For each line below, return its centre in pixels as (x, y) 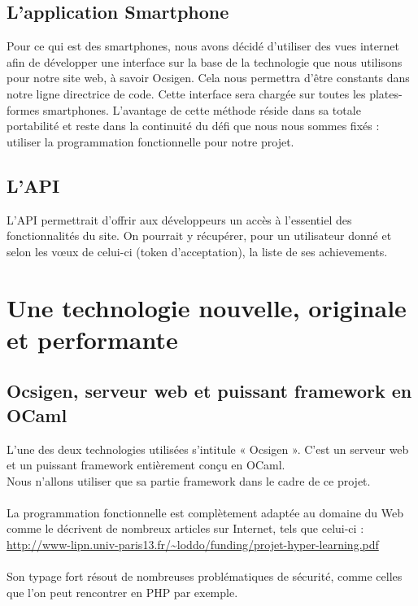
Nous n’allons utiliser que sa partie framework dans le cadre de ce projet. (189, 480)
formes (23, 109)
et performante (92, 339)
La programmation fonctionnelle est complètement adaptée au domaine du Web (205, 512)
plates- (386, 93)
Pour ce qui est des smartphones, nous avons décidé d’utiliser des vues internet (203, 46)
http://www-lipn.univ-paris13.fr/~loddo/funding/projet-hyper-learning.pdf (193, 545)
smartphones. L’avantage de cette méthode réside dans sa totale (202, 109)
